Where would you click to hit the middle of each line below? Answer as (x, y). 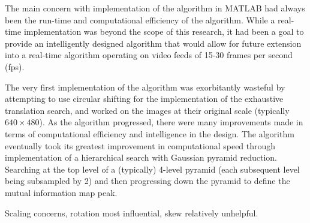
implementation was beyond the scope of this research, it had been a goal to (164, 31)
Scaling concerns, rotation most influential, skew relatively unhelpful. (132, 213)
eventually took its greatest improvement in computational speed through (140, 145)
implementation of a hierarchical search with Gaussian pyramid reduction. (141, 157)
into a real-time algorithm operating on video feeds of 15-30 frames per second (149, 55)
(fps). (15, 66)
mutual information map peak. (61, 192)
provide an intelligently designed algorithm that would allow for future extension (153, 43)
